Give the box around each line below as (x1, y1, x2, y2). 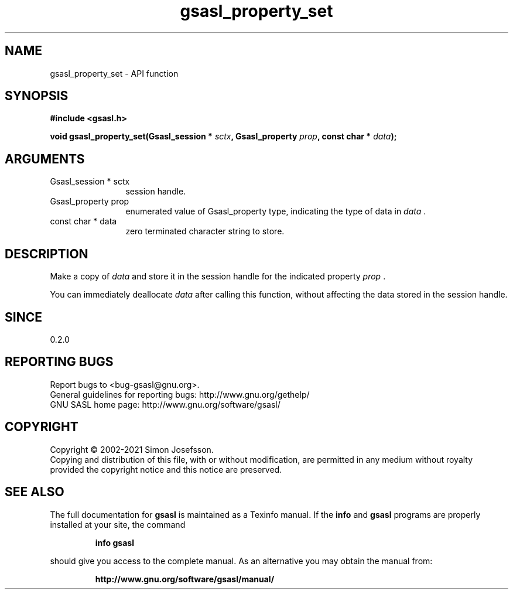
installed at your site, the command (50, 519, 186, 530)
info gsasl (95, 537, 134, 548)
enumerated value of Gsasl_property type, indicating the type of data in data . (125, 206, 426, 217)
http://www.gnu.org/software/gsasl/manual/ (95, 573, 275, 584)
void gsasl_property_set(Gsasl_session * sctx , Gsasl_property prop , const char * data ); (50, 131, 397, 142)
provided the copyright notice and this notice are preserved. (50, 464, 282, 474)
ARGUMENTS (5, 151, 85, 166)
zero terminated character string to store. (125, 226, 285, 237)
